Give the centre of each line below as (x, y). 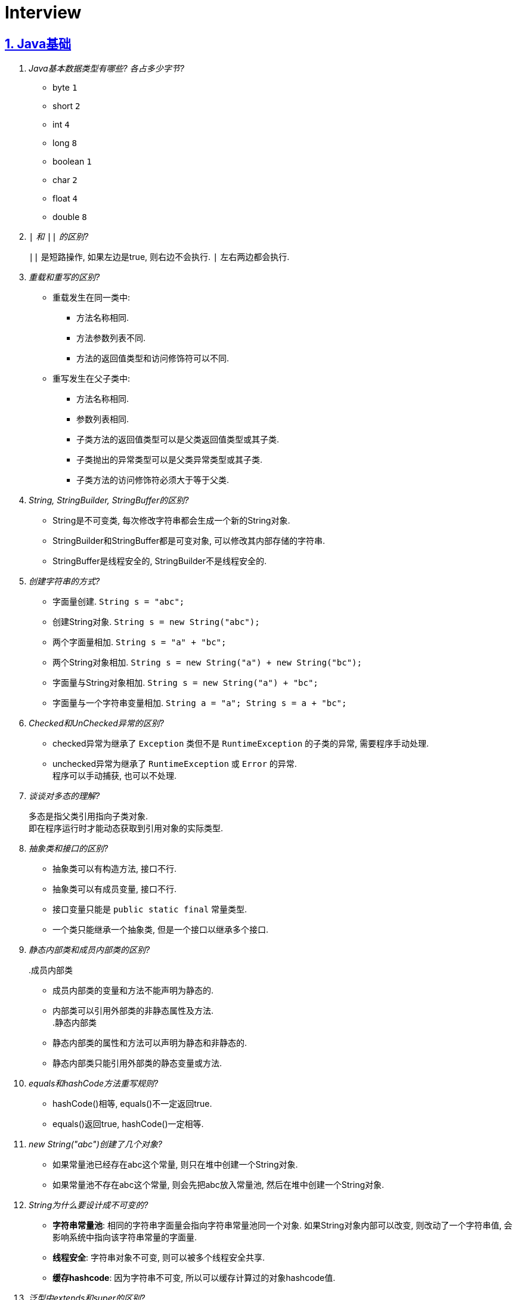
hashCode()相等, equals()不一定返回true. (132, 1104)
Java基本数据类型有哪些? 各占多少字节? (106, 69)
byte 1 (65, 88)
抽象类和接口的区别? (69, 849)
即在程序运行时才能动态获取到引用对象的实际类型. (126, 828)
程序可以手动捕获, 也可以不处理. (115, 776)
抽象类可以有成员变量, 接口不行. (115, 889)
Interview (43, 13)
